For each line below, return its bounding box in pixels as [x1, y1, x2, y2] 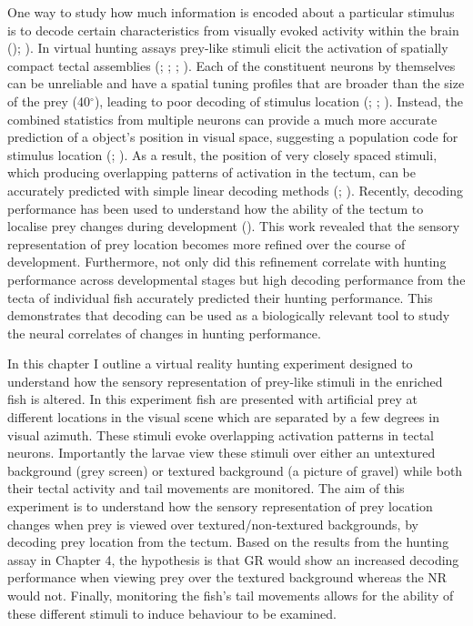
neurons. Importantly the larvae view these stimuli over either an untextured [7, 443, 436, 462]
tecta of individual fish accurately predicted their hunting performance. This [7, 288, 433, 307]
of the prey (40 [7, 91, 91, 110]
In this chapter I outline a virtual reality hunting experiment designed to [7, 354, 413, 373]
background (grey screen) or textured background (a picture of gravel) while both [7, 460, 463, 480]
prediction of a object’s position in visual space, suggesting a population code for [7, 127, 458, 146]
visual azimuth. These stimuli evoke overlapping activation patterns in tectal [7, 425, 434, 444]
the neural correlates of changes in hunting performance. [7, 323, 321, 342]
